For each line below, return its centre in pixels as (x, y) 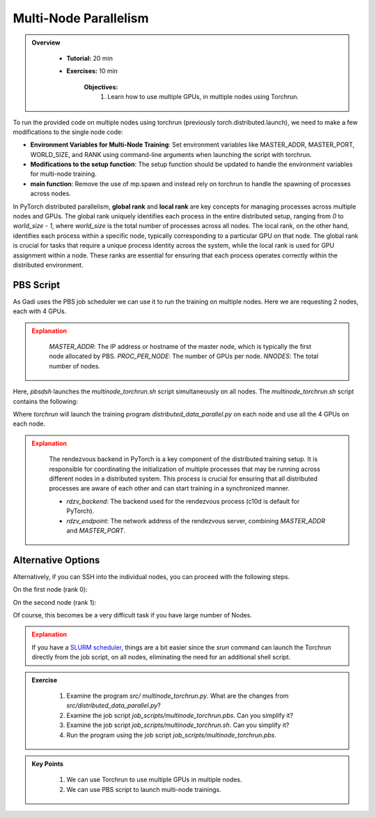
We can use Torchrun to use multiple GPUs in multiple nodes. (155, 780)
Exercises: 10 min (92, 71)
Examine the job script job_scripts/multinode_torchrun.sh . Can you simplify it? (178, 725)
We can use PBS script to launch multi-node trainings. (144, 789)
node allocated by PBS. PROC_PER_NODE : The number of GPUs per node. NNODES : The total (184, 357)
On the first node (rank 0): (50, 590)
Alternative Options (56, 560)
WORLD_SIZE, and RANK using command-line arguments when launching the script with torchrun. (171, 154)
